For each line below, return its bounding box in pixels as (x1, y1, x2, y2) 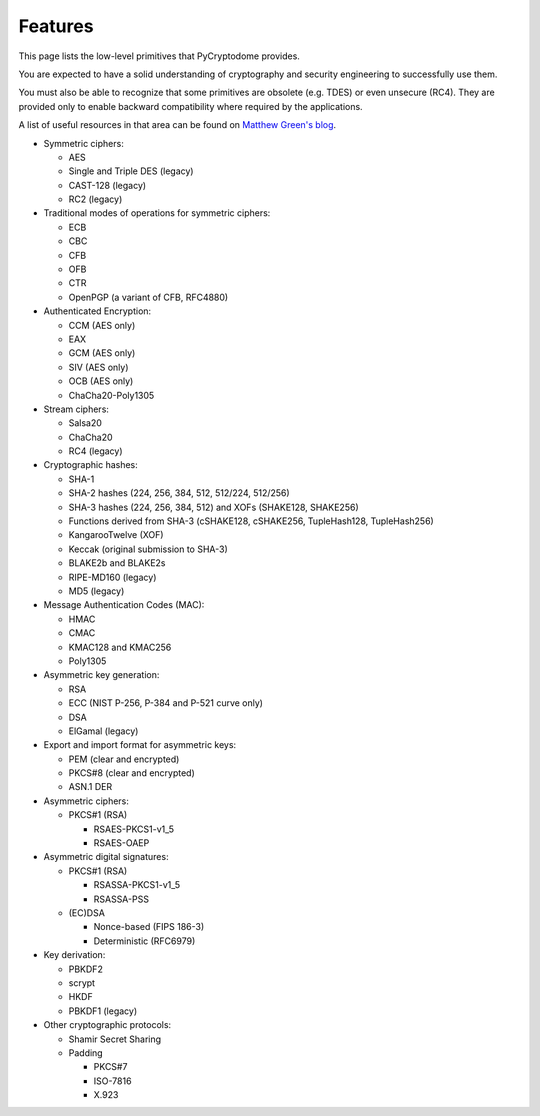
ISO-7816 (93, 1075, 132, 1087)
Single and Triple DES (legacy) (68, 165, 194, 177)
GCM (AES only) (68, 347, 136, 359)
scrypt (68, 976, 95, 989)
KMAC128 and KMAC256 (68, 641, 172, 653)
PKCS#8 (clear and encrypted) (68, 767, 195, 779)
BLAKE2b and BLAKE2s (68, 557, 166, 569)
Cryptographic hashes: (43, 459, 139, 471)
